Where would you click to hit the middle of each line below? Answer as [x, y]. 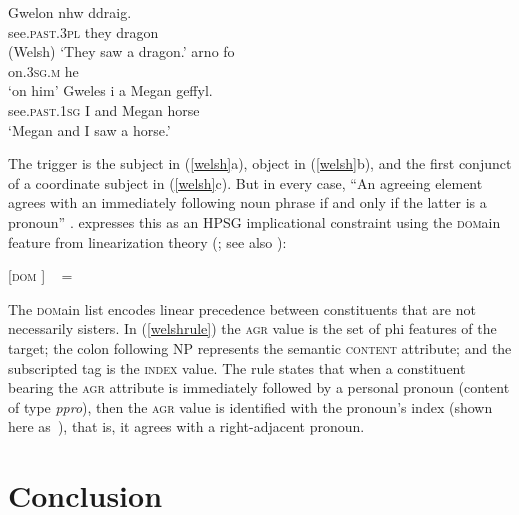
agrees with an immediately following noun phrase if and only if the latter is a [247, 202]
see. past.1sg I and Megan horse [104, 109]
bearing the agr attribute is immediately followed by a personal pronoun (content [259, 387]
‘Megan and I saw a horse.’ [89, 129]
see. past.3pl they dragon [83, 31]
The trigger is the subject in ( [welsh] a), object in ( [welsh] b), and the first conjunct [260, 163]
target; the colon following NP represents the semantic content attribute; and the [260, 347]
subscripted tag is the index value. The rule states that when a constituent [237, 367]
